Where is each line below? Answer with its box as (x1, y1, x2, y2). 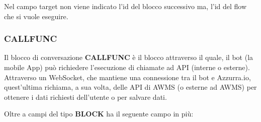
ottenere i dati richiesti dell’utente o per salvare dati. (4, 91, 167, 102)
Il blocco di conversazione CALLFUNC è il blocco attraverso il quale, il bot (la (4, 52, 253, 63)
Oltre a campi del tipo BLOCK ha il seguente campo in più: (4, 108, 194, 119)
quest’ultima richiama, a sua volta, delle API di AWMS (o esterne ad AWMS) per (4, 82, 257, 92)
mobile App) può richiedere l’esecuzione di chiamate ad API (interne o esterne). (4, 62, 250, 72)
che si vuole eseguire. (4, 11, 68, 21)
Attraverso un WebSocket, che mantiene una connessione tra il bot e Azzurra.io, (4, 72, 251, 82)
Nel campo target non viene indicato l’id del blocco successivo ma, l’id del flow (4, 1, 247, 11)
